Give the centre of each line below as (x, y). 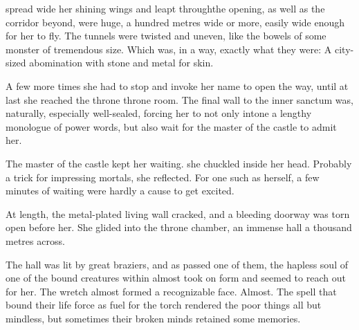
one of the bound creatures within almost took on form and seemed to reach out (176, 278)
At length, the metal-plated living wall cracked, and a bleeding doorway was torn (178, 213)
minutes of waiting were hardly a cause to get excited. (120, 191)
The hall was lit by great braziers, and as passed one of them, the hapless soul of (177, 264)
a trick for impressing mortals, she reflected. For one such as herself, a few (163, 177)
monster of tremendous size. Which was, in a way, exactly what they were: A (169, 49)
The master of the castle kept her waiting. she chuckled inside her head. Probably (179, 163)
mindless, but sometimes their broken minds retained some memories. (153, 318)
